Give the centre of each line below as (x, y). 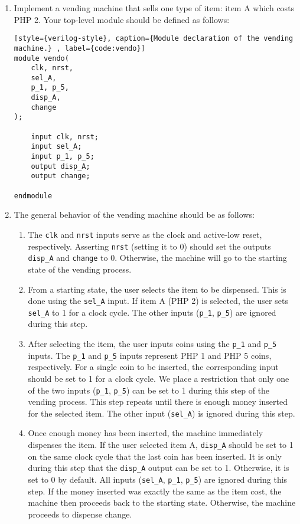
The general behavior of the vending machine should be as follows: (134, 214)
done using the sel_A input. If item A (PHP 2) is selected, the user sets (158, 301)
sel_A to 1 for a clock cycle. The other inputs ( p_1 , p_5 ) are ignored (152, 312)
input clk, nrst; (65, 137)
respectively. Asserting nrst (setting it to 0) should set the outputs (149, 246)
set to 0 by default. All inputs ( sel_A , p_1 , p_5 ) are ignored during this (158, 479)
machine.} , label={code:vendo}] (79, 48)
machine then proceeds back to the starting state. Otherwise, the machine (162, 502)
